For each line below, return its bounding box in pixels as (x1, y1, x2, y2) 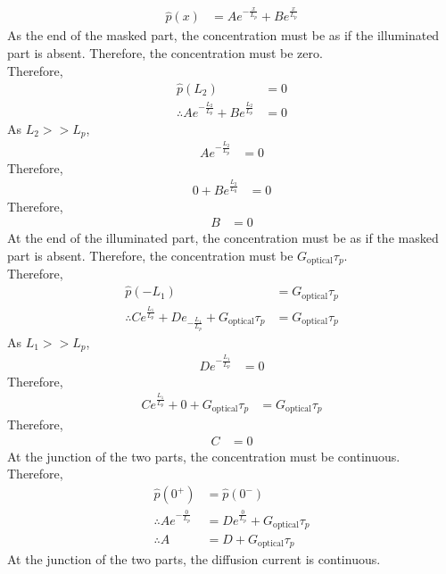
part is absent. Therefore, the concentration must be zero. (7, 44, 323, 62)
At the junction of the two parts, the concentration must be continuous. (7, 446, 401, 465)
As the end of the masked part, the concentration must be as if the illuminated (7, 26, 440, 45)
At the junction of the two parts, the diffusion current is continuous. (7, 550, 381, 569)
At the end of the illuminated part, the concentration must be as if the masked (7, 229, 439, 247)
